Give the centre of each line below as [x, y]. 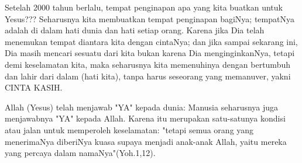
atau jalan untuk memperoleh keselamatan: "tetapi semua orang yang [129, 129]
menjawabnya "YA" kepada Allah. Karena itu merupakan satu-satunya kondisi [145, 118]
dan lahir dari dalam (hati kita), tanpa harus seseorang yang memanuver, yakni [148, 76]
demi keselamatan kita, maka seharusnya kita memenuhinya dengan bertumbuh [147, 64]
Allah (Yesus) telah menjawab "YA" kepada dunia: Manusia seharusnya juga [142, 107]
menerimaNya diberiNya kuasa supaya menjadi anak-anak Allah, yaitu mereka [146, 141]
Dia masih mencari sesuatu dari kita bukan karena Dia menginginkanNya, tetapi [150, 53]
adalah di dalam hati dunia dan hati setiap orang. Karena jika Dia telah [135, 30]
